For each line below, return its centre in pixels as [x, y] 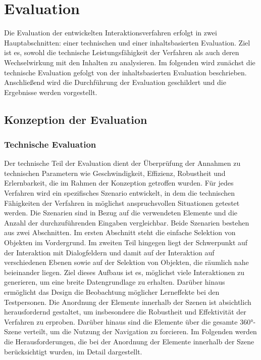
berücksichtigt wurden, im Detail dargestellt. [73, 351]
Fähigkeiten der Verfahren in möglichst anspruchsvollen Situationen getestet [122, 202]
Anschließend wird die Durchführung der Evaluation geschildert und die [115, 82]
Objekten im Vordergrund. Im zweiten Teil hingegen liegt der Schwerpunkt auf [126, 242]
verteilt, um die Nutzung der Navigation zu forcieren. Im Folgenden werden [140, 331]
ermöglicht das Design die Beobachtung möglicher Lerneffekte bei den [112, 292]
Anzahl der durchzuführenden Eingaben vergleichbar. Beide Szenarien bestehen [127, 222]
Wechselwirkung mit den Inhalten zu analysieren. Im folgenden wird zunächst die [130, 62]
